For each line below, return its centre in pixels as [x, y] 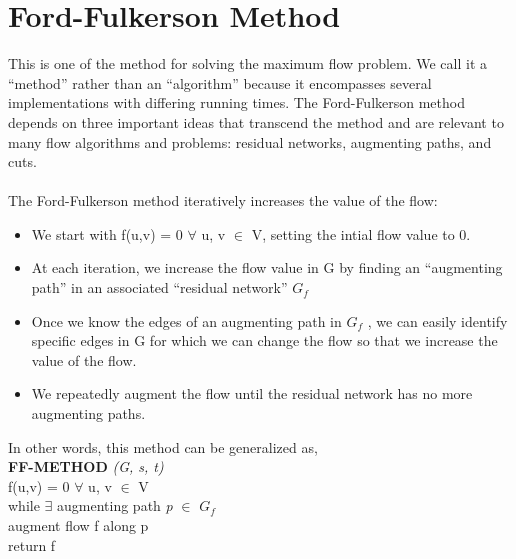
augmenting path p [115, 505]
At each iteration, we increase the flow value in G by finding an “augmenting [267, 267]
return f [32, 544]
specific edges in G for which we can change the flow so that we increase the [264, 340]
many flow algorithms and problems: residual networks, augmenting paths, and [250, 141]
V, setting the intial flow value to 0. [361, 233]
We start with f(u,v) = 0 [107, 233]
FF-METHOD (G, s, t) [86, 466]
